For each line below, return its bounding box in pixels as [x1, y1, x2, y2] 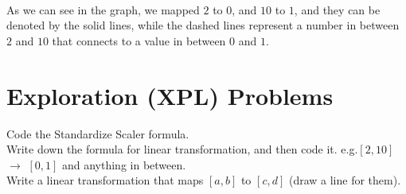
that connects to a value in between [52, 32, 226, 48]
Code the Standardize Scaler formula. [6, 125, 189, 142]
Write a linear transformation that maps [6, 172, 204, 188]
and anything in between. [61, 156, 186, 173]
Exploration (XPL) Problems [6, 79, 334, 111]
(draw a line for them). [288, 172, 401, 188]
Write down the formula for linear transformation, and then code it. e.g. [6, 141, 358, 157]
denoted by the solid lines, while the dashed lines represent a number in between [6, 17, 400, 33]
